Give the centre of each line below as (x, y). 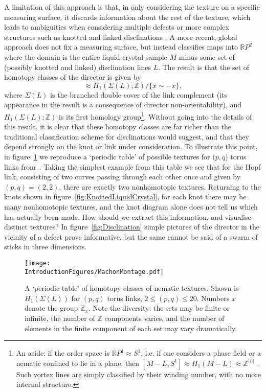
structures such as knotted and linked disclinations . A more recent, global (121, 37)
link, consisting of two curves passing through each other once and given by (123, 177)
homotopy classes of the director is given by (73, 77)
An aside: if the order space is (63, 353)
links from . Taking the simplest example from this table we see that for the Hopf (132, 166)
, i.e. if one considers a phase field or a (201, 353)
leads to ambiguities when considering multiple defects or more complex (117, 27)
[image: (38, 263)
